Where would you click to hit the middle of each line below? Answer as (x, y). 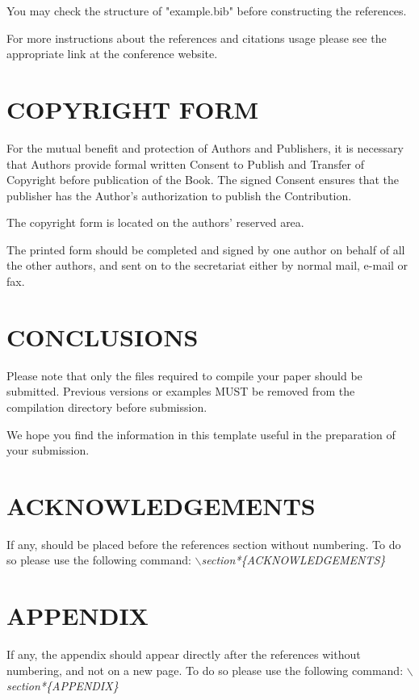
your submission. (48, 450)
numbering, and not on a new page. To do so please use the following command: (205, 670)
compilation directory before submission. (107, 407)
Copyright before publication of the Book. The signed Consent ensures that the (203, 180)
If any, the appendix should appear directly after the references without (184, 654)
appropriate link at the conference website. (112, 54)
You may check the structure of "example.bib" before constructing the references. (207, 10)
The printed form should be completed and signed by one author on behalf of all (206, 249)
